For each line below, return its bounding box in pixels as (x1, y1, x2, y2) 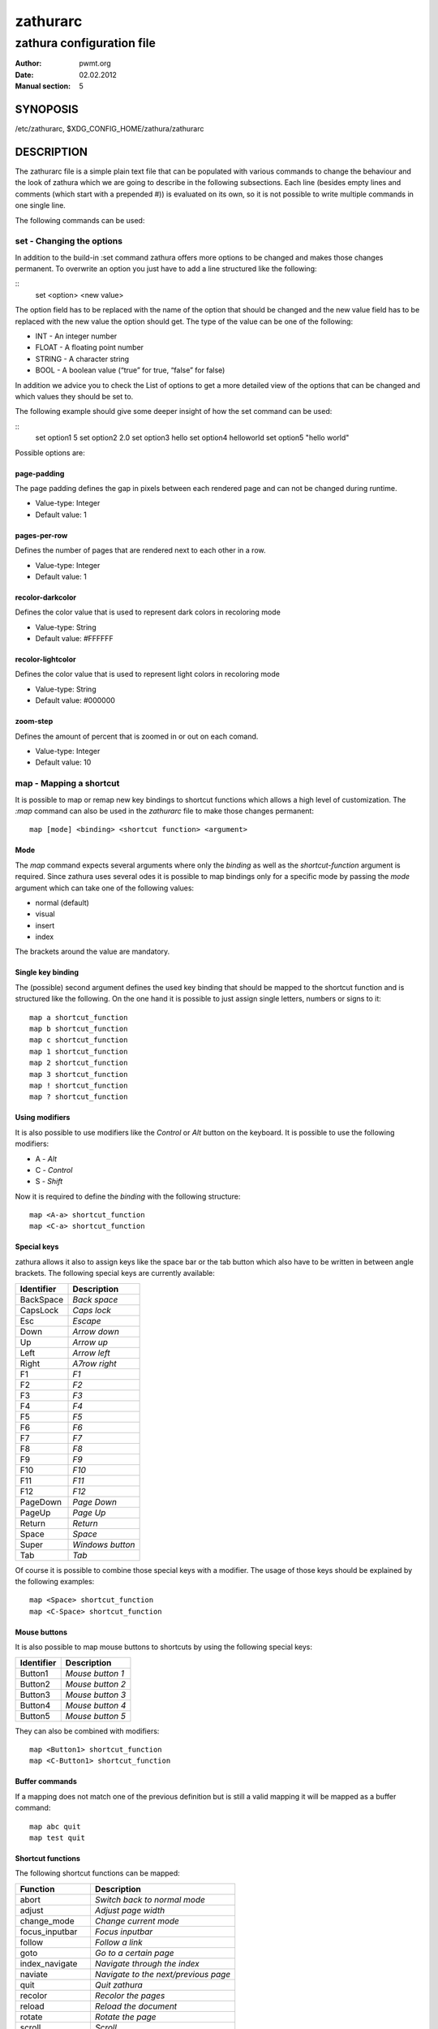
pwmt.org (79, 58, 111, 68)
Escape (72, 1315, 101, 1326)
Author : (15, 58, 42, 68)
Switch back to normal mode (94, 1893, 206, 1905)
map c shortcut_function (29, 1036, 128, 1045)
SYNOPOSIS (15, 102, 79, 116)
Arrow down (72, 1325, 119, 1337)
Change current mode (94, 1915, 180, 1927)
